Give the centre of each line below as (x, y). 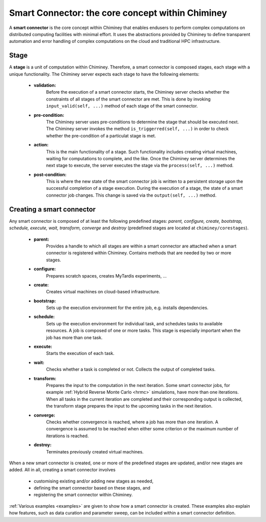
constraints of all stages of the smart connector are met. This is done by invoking (128, 99)
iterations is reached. (67, 436)
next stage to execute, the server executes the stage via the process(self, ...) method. (140, 166)
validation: (45, 85)
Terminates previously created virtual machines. (95, 452)
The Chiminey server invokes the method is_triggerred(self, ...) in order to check (137, 129)
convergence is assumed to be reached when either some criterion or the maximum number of (142, 429)
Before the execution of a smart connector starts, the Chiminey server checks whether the (138, 92)
